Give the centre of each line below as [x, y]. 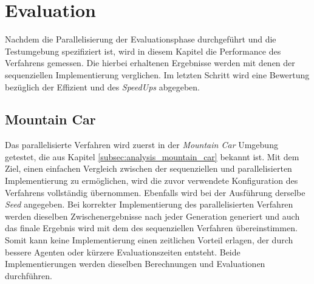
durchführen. [29, 275]
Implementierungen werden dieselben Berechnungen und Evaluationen [135, 264]
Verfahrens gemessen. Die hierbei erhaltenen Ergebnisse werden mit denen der [150, 63]
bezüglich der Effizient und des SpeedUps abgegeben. [102, 86]
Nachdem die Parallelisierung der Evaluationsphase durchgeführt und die [141, 39]
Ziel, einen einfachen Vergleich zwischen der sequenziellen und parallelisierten [148, 168]
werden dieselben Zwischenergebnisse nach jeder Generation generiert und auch [152, 216]
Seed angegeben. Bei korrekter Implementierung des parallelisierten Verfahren [149, 204]
